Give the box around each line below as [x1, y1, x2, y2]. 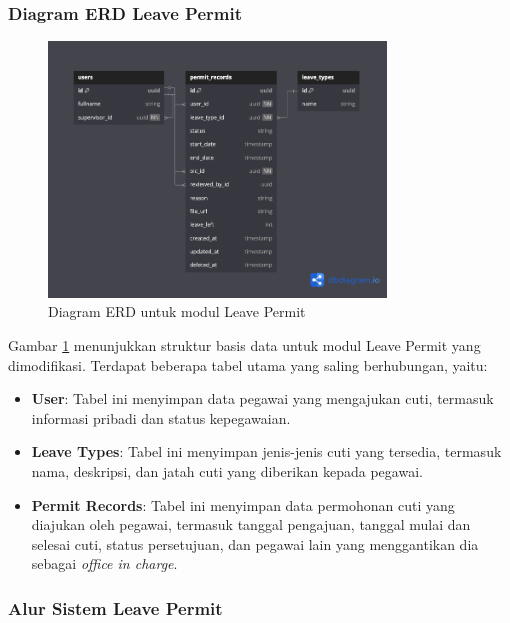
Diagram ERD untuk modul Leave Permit [48, 301, 306, 322]
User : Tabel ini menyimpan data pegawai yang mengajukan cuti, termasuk [31, 388, 494, 409]
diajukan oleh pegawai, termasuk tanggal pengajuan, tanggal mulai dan [31, 514, 471, 535]
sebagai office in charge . [31, 553, 178, 574]
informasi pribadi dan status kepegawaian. [31, 407, 291, 428]
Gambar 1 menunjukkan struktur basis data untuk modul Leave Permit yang [8, 335, 481, 356]
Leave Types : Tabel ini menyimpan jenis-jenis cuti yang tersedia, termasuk [31, 441, 502, 462]
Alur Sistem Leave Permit [8, 595, 223, 620]
